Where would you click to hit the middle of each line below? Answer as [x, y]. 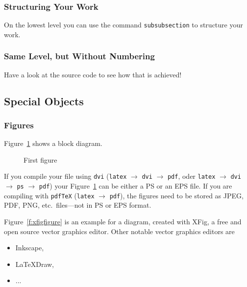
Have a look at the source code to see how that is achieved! [93, 74]
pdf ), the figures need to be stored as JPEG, [176, 195]
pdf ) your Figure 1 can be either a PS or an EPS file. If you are [136, 186]
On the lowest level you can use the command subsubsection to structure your [123, 25]
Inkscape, [30, 248]
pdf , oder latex [191, 176]
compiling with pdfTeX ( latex [49, 195]
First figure [40, 159]
